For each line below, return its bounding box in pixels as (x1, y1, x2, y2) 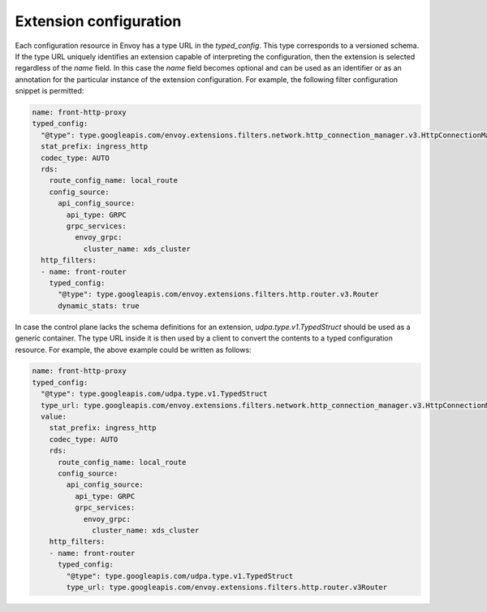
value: (41, 412, 67, 422)
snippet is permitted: (15, 86, 84, 96)
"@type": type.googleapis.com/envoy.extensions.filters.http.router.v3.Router (58, 289, 379, 299)
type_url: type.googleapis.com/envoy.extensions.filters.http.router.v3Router (66, 582, 388, 592)
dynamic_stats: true (58, 301, 140, 310)
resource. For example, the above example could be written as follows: (15, 345, 252, 354)
